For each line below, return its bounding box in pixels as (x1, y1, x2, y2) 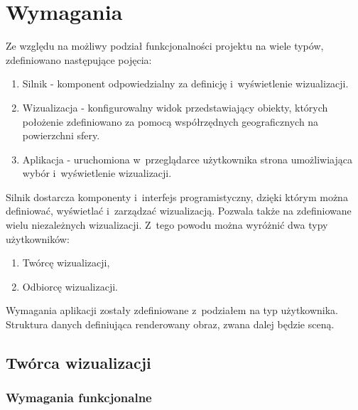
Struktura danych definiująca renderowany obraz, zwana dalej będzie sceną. (6, 317, 335, 332)
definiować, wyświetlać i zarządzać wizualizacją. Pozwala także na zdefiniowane (6, 203, 352, 218)
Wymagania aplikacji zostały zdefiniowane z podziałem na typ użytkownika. (6, 303, 339, 318)
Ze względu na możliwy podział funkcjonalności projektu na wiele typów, (6, 38, 324, 53)
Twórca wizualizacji (6, 352, 151, 374)
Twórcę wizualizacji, (22, 255, 110, 270)
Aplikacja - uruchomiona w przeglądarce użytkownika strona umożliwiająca (22, 151, 352, 166)
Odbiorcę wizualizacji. (22, 279, 119, 293)
